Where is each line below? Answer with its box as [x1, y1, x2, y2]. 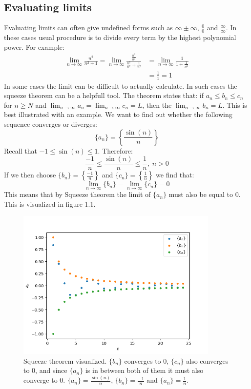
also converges [186, 355, 229, 366]
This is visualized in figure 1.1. [4, 198, 96, 209]
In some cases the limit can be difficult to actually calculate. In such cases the [4, 80, 237, 91]
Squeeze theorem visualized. [23, 355, 107, 366]
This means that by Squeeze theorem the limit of [4, 189, 151, 199]
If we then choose [4, 170, 56, 180]
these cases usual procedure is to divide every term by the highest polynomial [4, 32, 236, 42]
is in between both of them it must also [85, 365, 204, 375]
